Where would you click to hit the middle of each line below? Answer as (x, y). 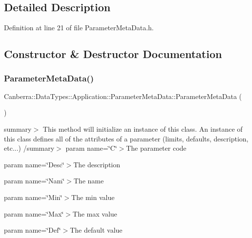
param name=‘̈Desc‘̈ (34, 164)
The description (97, 164)
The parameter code (156, 148)
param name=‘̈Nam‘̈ (34, 181)
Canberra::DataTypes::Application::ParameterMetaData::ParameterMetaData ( (123, 96)
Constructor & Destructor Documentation (113, 54)
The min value (93, 197)
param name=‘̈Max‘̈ (34, 213)
